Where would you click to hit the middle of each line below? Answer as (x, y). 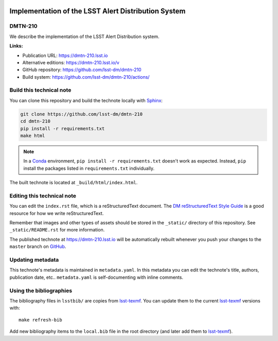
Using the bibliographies (41, 291)
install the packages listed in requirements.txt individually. (89, 168)
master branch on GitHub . (38, 246)
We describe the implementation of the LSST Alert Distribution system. (84, 37)
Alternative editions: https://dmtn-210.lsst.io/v (71, 62)
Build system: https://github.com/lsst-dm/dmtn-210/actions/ (86, 77)
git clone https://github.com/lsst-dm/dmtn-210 (81, 114)
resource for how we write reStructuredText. (57, 213)
